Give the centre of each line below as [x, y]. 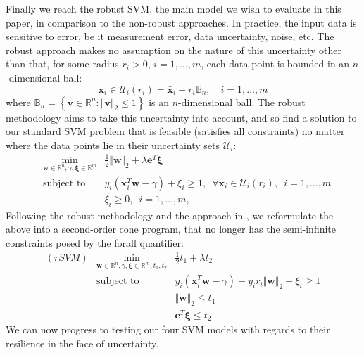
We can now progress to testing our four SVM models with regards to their [168, 329]
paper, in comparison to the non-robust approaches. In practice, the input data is [181, 22]
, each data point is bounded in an [275, 64]
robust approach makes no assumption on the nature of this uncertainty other [174, 50]
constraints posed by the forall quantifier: [95, 242]
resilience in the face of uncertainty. [82, 343]
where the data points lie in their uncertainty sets [113, 144]
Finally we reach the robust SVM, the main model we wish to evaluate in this [174, 8]
